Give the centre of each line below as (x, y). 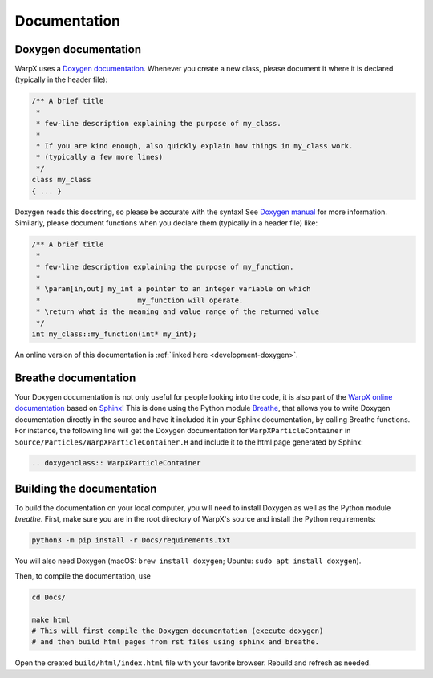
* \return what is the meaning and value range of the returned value (178, 312)
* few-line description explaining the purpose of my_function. (165, 266)
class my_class (61, 180)
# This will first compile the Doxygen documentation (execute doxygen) (178, 631)
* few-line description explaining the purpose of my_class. (159, 124)
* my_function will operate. (140, 300)
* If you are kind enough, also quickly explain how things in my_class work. (195, 146)
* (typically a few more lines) (100, 157)
